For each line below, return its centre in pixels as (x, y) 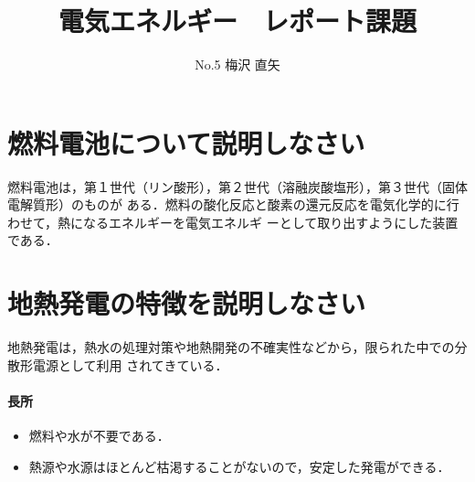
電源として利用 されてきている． (130, 364)
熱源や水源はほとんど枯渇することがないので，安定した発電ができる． (239, 466)
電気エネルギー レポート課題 (237, 21)
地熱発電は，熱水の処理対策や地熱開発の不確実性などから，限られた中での (231, 347)
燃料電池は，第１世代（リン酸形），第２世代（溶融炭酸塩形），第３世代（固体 (237, 186)
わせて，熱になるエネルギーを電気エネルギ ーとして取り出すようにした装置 (233, 222)
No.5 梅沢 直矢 (237, 64)
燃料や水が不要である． (99, 436)
